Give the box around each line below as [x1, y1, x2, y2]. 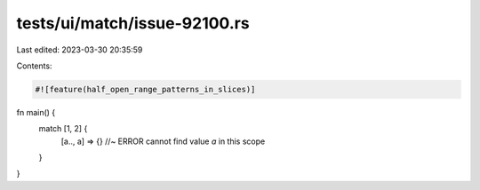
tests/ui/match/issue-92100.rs [16, 13, 250, 33]
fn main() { [16, 107, 56, 117]
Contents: [16, 60, 52, 71]
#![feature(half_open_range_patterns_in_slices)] [35, 84, 256, 94]
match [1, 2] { [38, 123, 88, 134]
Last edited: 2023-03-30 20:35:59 [16, 44, 143, 55]
